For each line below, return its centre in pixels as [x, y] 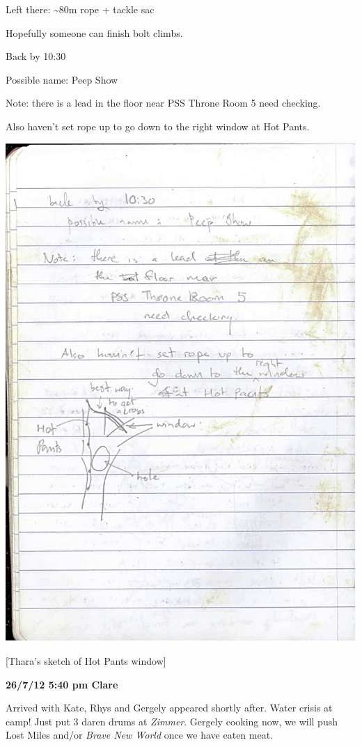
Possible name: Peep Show [62, 79]
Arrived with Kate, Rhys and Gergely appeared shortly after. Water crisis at [169, 708]
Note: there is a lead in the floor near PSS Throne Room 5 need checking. [163, 103]
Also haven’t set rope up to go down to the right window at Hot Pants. [158, 126]
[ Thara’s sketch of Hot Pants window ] [86, 660]
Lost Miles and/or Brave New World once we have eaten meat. [140, 735]
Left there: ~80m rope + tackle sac [80, 9]
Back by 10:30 [36, 56]
